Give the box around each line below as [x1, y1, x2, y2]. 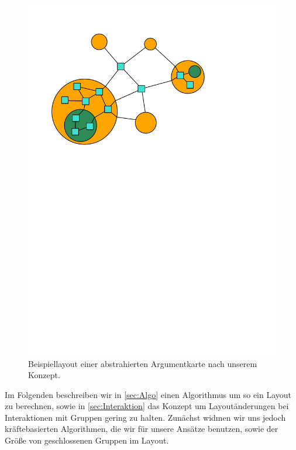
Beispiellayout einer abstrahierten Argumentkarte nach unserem [28, 357, 257, 369]
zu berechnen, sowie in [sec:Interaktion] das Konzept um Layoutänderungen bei [5, 400, 289, 412]
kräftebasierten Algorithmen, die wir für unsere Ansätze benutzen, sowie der [5, 423, 278, 435]
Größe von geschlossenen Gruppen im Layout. [5, 434, 169, 446]
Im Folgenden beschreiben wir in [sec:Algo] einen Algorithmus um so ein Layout [5, 388, 292, 400]
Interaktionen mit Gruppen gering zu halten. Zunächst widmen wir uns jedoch [5, 411, 286, 423]
